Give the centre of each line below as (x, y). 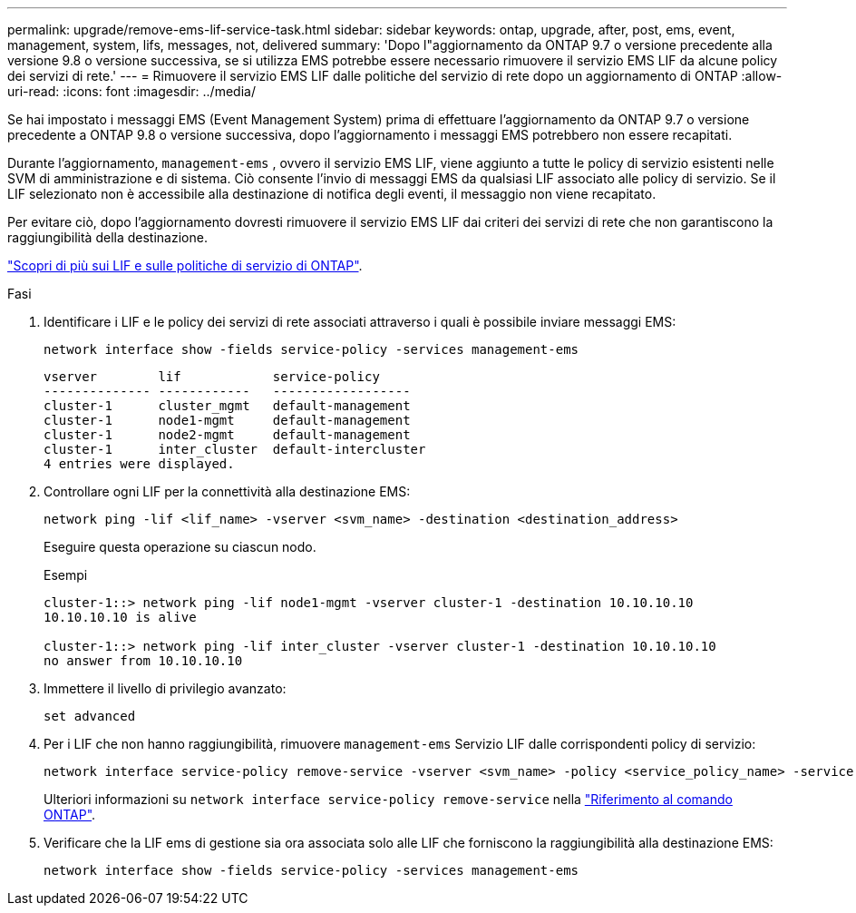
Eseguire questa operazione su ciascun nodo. (180, 547)
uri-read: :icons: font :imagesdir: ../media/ (131, 91)
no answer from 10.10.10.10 (143, 661)
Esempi (66, 575)
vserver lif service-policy (212, 377)
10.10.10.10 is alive (120, 617)
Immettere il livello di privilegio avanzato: (165, 688)
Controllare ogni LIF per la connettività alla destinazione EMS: (227, 491)
